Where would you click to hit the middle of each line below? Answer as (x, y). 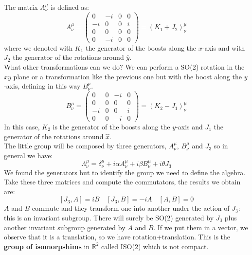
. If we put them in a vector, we (201, 227)
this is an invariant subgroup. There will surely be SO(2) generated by (109, 217)
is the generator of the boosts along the (111, 126)
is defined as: (70, 7)
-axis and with (224, 47)
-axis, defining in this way (42, 86)
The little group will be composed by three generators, (85, 146)
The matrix (21, 7)
